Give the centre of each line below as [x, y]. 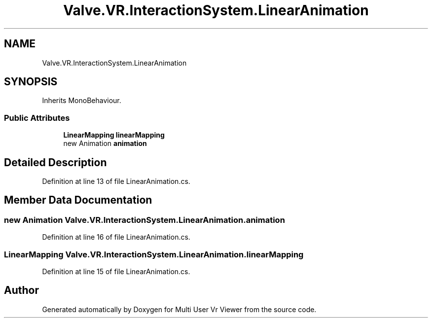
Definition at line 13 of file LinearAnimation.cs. [116, 181]
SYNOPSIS [31, 82]
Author [21, 290]
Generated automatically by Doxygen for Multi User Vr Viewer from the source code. [179, 309]
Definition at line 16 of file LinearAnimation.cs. [116, 237]
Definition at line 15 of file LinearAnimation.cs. [116, 271]
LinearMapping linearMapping [114, 135]
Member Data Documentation [78, 200]
